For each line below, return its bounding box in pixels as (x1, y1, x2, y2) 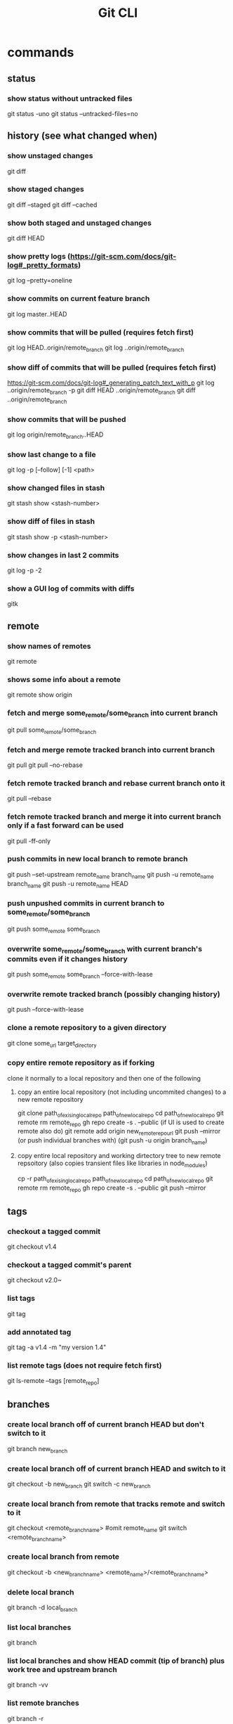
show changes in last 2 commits (7, 550, 119, 560)
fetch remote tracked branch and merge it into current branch (7, 812, 221, 822)
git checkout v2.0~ (7, 1276, 62, 1285)
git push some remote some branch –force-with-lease (7, 970, 153, 980)
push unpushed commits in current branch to (7, 899, 165, 908)
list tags (7, 1294, 35, 1304)
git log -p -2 (7, 566, 42, 574)
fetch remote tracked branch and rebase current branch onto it (7, 778, 226, 788)
